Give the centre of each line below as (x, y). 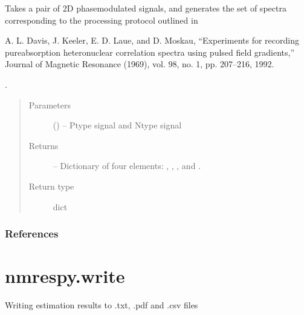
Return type (51, 186)
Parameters (50, 104)
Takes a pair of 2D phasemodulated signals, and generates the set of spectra (146, 8)
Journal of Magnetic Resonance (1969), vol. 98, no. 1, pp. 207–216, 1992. (140, 64)
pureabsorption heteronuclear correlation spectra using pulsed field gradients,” (150, 52)
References (32, 234)
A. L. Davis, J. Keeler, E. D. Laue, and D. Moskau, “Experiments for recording (152, 40)
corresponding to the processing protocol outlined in (102, 20)
